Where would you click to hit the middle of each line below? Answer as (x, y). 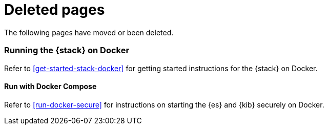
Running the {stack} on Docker (67, 50)
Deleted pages (55, 10)
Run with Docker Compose (50, 87)
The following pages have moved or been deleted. (89, 32)
